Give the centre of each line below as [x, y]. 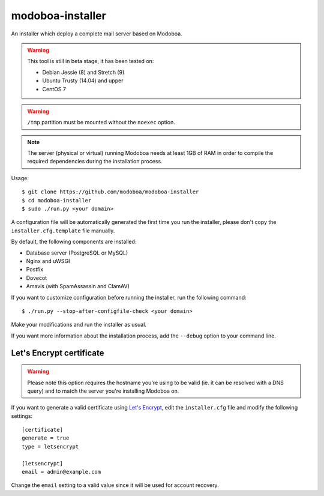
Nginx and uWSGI [48, 261]
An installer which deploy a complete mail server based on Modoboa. [97, 34]
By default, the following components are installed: [74, 242]
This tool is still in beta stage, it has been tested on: [91, 61]
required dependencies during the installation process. [95, 162]
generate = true [46, 438]
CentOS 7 [54, 89]
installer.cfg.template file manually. [63, 231]
